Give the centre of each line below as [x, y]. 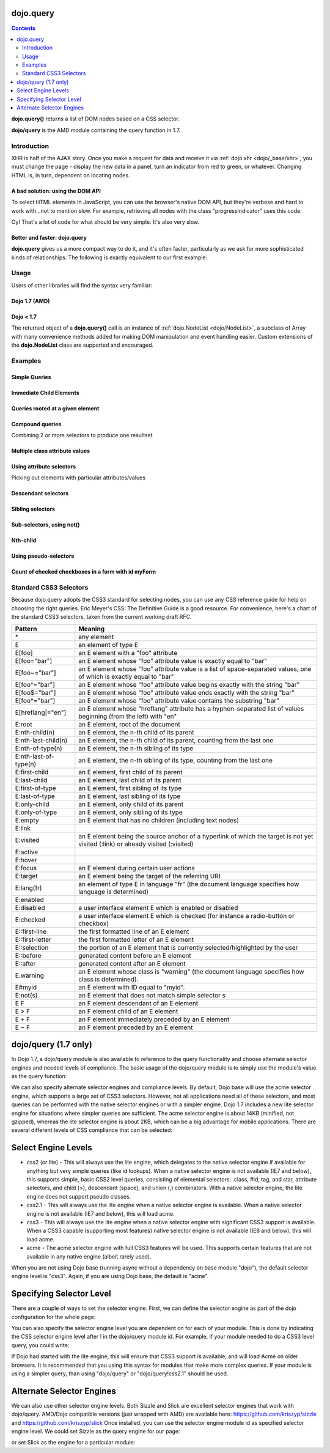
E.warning [29, 975]
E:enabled [29, 900]
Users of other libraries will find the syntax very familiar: [82, 285]
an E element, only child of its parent [131, 804]
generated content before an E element [135, 955]
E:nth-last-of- [35, 756]
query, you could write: [40, 1345]
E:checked [30, 919]
